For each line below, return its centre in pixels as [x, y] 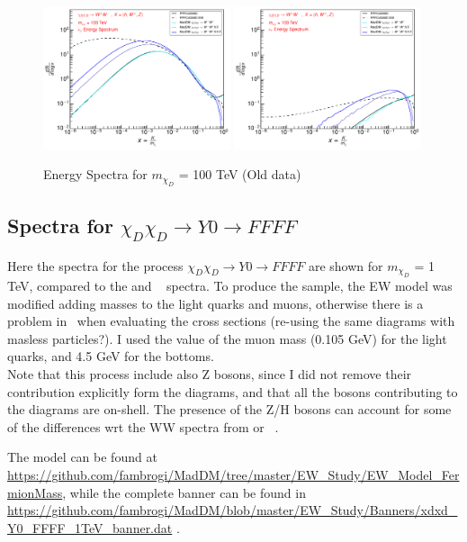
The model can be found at [82, 457]
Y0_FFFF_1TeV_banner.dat [90, 527]
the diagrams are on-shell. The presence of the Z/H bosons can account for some [229, 409]
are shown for [346, 265]
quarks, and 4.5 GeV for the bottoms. [111, 356]
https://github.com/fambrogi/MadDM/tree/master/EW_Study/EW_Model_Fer [233, 474]
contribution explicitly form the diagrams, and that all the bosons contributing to [233, 391]
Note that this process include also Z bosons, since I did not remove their [210, 374]
